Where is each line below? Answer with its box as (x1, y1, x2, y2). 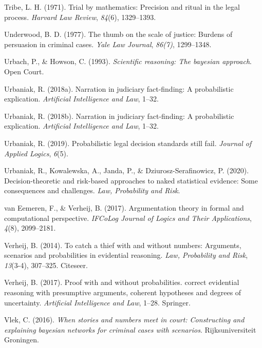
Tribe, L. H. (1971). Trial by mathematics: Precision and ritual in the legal (4, 2, 240, 12)
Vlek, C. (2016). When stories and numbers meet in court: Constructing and (4, 314, 245, 325)
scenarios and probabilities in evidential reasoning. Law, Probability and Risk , (4, 250, 248, 260)
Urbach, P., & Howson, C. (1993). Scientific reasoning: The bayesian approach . (4, 56, 252, 67)
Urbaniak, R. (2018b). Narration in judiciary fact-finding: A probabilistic (4, 110, 234, 121)
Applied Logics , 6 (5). (4, 148, 68, 158)
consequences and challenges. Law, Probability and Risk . (4, 185, 180, 196)
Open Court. (4, 66, 44, 76)
